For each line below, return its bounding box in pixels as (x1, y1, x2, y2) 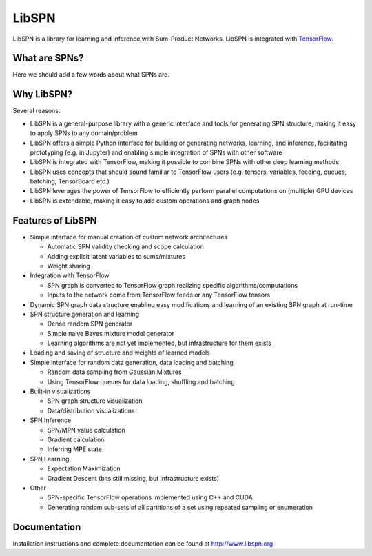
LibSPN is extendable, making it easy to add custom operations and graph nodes (30, 197, 260, 205)
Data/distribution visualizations (47, 406, 135, 415)
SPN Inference (30, 416, 72, 424)
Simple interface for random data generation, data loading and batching (30, 358, 234, 366)
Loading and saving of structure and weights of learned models (30, 348, 210, 357)
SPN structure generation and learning (30, 310, 140, 318)
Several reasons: (12, 107, 61, 115)
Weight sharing (47, 261, 91, 270)
